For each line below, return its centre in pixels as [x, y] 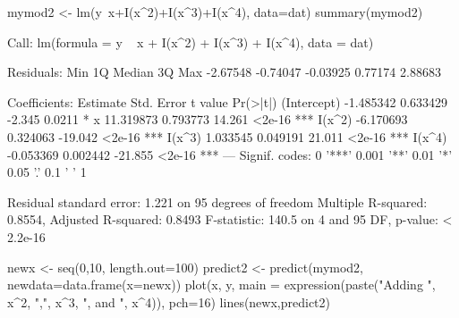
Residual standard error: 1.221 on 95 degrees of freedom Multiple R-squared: [217, 201]
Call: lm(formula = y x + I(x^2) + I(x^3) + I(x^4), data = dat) [191, 42]
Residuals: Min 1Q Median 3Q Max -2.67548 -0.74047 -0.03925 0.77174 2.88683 [224, 72]
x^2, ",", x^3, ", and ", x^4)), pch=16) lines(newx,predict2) [169, 301]
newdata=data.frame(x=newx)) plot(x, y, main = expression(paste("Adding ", [221, 285]
